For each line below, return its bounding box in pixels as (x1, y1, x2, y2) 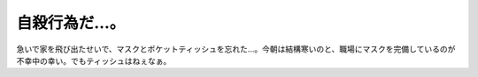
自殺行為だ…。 (16, 13, 126, 32)
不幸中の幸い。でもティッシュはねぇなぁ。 (16, 55, 172, 66)
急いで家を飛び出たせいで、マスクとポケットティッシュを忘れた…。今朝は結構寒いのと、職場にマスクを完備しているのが (16, 44, 456, 54)
